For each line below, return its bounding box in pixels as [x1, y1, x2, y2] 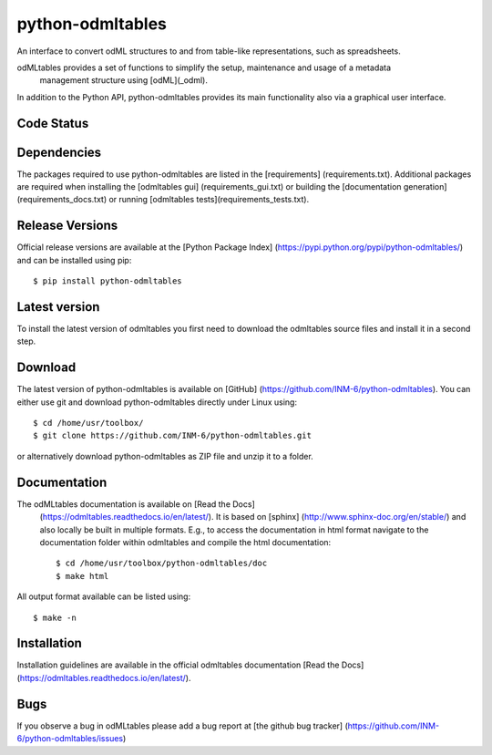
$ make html [56, 571, 109, 581]
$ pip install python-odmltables [33, 276, 182, 286]
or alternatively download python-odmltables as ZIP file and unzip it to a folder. [16, 450, 313, 461]
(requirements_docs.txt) [16, 194, 108, 205]
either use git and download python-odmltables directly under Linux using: [16, 397, 298, 408]
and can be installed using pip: [16, 254, 132, 265]
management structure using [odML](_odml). [39, 75, 209, 86]
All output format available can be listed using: [16, 591, 191, 602]
